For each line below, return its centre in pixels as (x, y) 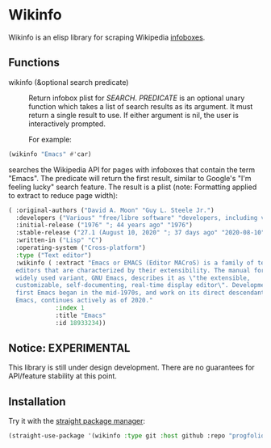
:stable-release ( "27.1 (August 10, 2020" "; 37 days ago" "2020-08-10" (140, 233)
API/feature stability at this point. (63, 376)
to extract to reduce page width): (63, 195)
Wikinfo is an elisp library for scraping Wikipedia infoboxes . (107, 37)
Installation (37, 402)
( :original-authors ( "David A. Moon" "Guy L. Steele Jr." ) (112, 210)
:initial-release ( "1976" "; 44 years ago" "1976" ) (104, 225)
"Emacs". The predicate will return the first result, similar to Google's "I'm (130, 178)
